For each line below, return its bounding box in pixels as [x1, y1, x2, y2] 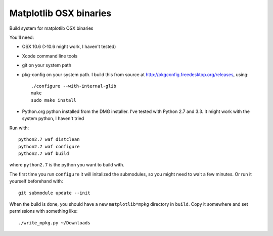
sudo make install [31, 97, 77, 103]
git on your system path [22, 62, 72, 68]
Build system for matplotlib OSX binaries [9, 25, 94, 31]
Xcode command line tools [22, 53, 78, 59]
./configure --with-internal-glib [31, 83, 116, 89]
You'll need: [9, 34, 34, 40]
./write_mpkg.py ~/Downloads [18, 220, 90, 225]
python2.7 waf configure [18, 144, 80, 149]
